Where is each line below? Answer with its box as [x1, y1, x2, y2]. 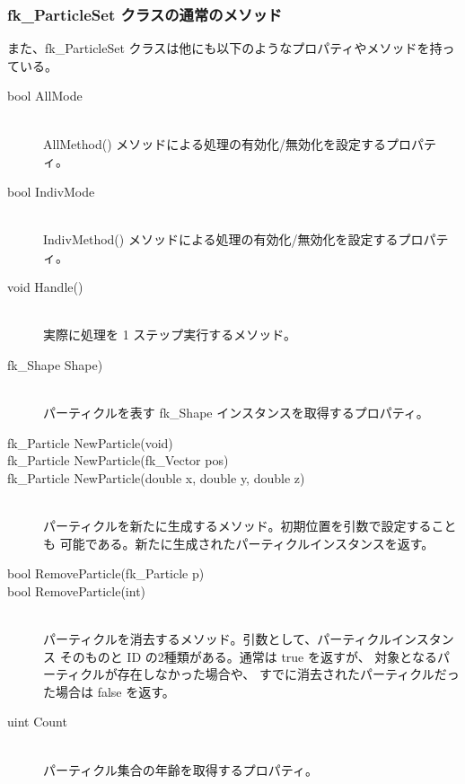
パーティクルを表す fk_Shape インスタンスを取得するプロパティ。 [43, 403, 429, 422]
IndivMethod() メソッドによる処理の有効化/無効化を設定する [43, 229, 399, 248]
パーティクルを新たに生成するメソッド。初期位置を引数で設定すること [43, 516, 457, 535]
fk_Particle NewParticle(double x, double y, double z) [7, 468, 305, 487]
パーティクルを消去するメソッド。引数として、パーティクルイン [43, 630, 417, 648]
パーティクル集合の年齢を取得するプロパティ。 [43, 760, 318, 779]
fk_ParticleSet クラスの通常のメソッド [7, 3, 283, 25]
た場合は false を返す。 [43, 682, 175, 700]
